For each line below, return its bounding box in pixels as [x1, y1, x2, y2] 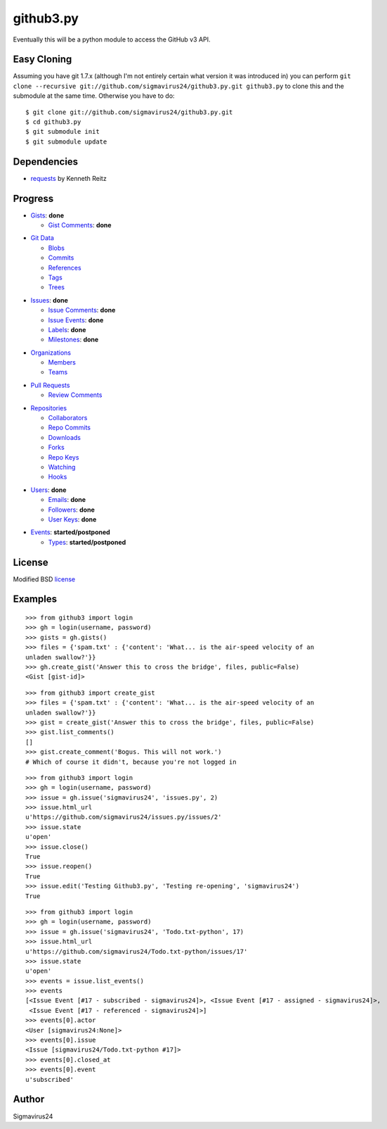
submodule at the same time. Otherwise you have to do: [13, 92, 175, 100]
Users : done [30, 486, 67, 494]
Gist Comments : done [48, 221, 112, 229]
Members [48, 358, 77, 367]
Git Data [30, 234, 54, 242]
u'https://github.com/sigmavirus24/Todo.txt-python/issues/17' [25, 947, 248, 955]
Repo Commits [48, 423, 91, 432]
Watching [48, 462, 76, 471]
